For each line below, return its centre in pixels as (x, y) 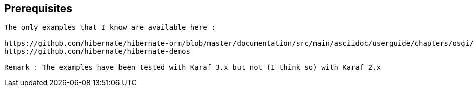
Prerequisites (38, 9)
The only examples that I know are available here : (110, 28)
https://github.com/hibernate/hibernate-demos (97, 52)
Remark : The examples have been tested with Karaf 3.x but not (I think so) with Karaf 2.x (193, 68)
